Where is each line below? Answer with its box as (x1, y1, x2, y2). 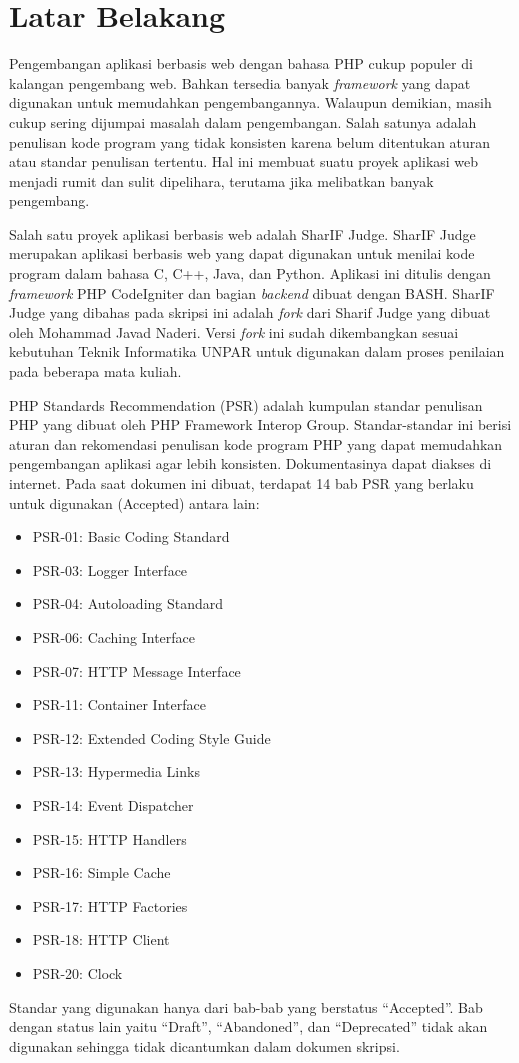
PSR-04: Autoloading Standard (32, 593, 224, 614)
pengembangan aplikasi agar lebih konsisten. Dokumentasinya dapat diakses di (9, 453, 492, 474)
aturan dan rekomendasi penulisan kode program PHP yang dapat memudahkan (9, 433, 503, 454)
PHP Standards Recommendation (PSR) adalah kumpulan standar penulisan (9, 394, 483, 415)
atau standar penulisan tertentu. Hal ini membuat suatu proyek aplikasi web (9, 151, 479, 172)
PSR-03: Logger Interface (32, 559, 188, 580)
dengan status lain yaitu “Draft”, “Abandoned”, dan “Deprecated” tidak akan (9, 1016, 488, 1037)
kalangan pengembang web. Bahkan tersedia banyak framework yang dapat (9, 72, 471, 93)
